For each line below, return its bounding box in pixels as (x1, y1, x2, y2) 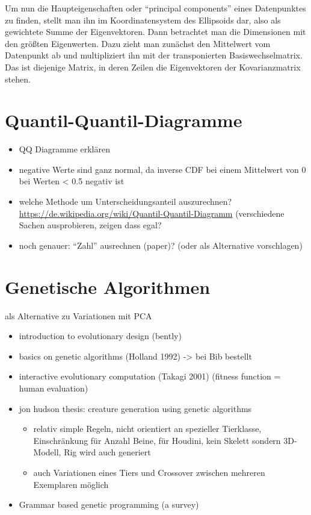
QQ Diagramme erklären (19, 143, 110, 155)
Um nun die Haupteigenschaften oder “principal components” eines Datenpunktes (5, 2, 306, 14)
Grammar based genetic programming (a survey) (19, 498, 199, 511)
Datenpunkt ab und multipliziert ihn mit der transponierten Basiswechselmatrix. (5, 49, 303, 61)
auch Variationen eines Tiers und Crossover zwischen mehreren (33, 466, 265, 478)
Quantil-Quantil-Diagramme (5, 108, 242, 133)
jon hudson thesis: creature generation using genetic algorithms (19, 402, 252, 414)
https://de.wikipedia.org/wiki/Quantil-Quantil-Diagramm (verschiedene (19, 207, 285, 219)
